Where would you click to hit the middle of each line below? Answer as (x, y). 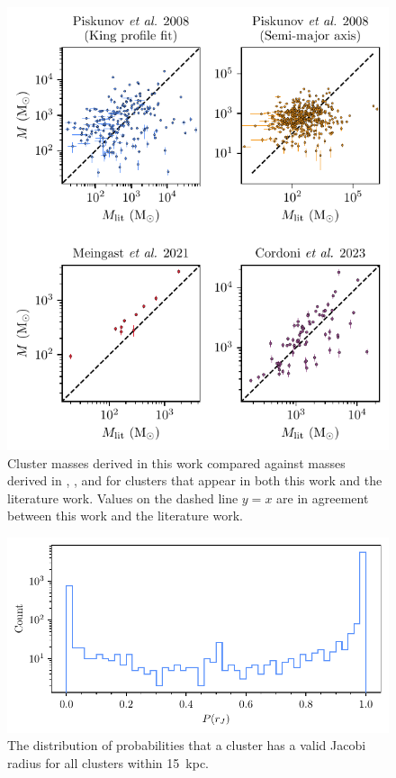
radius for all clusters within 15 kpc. (108, 762)
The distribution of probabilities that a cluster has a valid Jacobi (187, 745)
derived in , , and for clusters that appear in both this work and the (195, 480)
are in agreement (323, 498)
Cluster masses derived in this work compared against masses (176, 462)
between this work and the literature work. (125, 516)
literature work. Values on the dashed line (123, 498)
